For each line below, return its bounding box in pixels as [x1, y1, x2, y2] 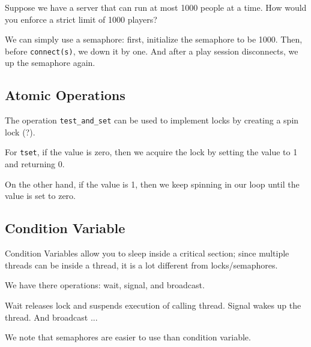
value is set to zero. [5, 189, 76, 202]
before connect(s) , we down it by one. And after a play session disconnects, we [5, 44, 298, 57]
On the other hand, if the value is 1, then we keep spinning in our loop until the [5, 177, 300, 190]
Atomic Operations [5, 86, 125, 104]
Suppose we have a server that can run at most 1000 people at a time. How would [5, 1, 307, 13]
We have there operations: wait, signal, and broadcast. [5, 279, 205, 291]
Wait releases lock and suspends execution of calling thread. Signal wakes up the [5, 298, 301, 311]
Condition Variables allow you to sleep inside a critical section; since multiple [5, 247, 289, 260]
